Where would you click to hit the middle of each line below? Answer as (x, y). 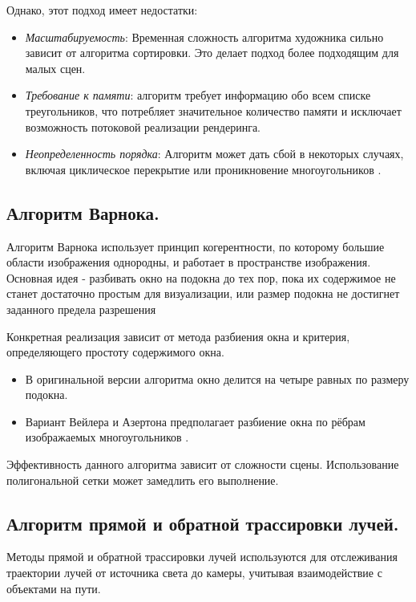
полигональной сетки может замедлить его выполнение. (143, 480)
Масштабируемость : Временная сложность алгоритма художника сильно (204, 37)
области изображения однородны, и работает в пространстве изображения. (189, 262)
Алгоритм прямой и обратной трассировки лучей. (203, 523)
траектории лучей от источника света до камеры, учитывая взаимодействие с (194, 573)
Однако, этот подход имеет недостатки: (102, 10)
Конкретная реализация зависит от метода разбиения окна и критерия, (178, 336)
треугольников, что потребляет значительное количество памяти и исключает (213, 110)
